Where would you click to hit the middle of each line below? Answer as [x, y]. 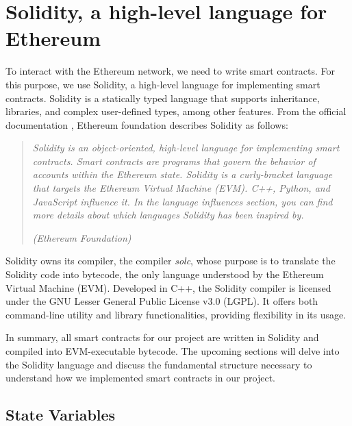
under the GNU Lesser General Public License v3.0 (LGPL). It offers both [162, 301]
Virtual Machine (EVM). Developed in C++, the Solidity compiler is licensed [168, 287]
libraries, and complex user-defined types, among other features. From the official [176, 111]
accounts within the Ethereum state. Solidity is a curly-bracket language [183, 174]
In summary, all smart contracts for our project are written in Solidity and [162, 337]
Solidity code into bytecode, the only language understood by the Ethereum [165, 274]
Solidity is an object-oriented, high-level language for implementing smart [186, 148]
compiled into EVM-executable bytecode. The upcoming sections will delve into [173, 351]
